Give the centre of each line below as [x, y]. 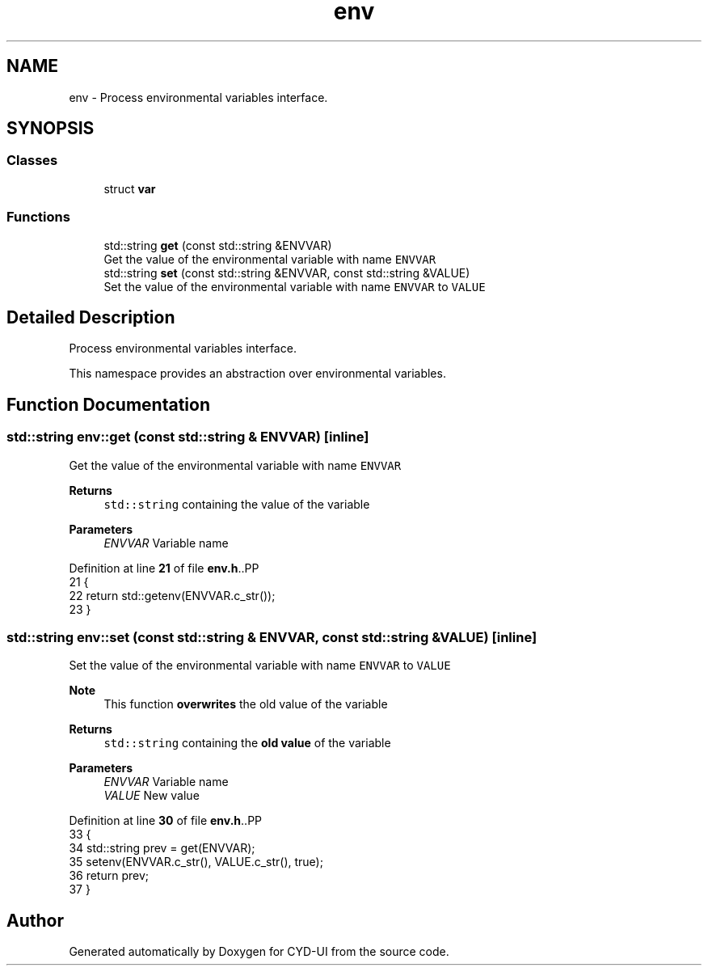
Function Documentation [108, 404]
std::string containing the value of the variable [237, 504]
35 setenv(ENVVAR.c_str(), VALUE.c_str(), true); [196, 862]
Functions [38, 217]
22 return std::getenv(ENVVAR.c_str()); [172, 595]
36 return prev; [109, 876]
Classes [32, 161]
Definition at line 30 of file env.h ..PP [166, 821]
